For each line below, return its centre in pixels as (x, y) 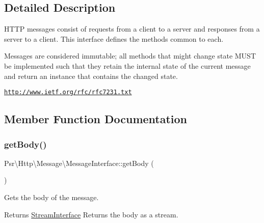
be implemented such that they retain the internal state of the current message (127, 65)
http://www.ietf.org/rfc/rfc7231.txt (68, 92)
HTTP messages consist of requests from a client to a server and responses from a (132, 29)
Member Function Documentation (96, 119)
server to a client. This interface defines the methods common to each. (114, 38)
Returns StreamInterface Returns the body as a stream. (91, 214)
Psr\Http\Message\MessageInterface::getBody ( (79, 163)
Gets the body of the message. (51, 197)
